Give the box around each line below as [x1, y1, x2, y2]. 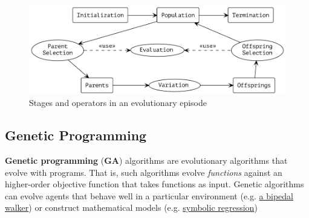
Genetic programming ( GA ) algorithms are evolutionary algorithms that [5, 154, 288, 166]
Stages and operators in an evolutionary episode [29, 96, 207, 109]
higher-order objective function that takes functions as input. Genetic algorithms [5, 178, 304, 190]
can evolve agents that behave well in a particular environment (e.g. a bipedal [5, 189, 293, 202]
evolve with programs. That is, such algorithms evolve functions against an [5, 166, 282, 178]
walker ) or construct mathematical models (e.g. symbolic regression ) [5, 201, 258, 214]
